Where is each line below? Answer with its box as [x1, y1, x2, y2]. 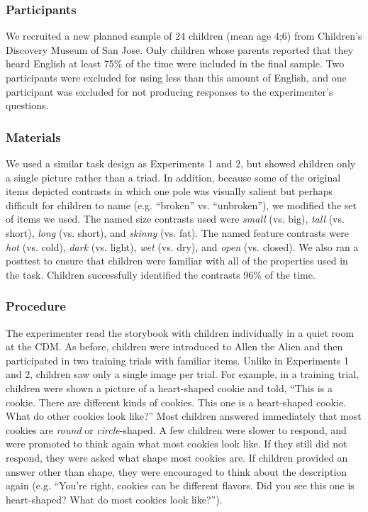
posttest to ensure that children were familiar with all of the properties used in [6, 253, 348, 268]
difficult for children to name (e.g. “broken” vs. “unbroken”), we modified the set [6, 197, 357, 212]
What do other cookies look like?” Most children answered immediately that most [6, 408, 362, 423]
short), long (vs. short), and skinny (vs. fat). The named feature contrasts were [6, 225, 349, 240]
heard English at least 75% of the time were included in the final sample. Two [6, 56, 345, 71]
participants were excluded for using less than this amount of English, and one [6, 70, 347, 84]
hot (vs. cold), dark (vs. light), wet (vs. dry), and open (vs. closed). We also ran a [6, 239, 359, 254]
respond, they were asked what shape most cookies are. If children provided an [6, 450, 348, 464]
